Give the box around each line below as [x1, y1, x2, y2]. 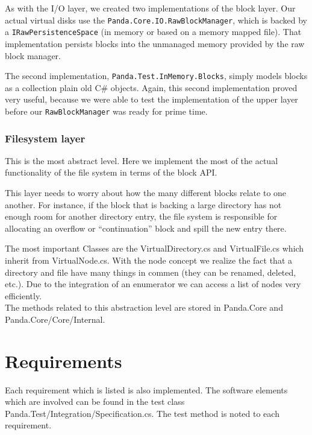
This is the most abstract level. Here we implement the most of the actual [5, 154, 278, 167]
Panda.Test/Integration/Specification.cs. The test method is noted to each [5, 407, 279, 419]
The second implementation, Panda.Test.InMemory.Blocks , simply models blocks [5, 69, 308, 82]
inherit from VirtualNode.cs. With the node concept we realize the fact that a [5, 253, 293, 266]
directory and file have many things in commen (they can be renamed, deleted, [5, 265, 296, 278]
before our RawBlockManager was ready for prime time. [5, 104, 208, 117]
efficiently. [5, 289, 42, 302]
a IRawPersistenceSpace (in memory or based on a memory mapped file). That [5, 25, 302, 38]
